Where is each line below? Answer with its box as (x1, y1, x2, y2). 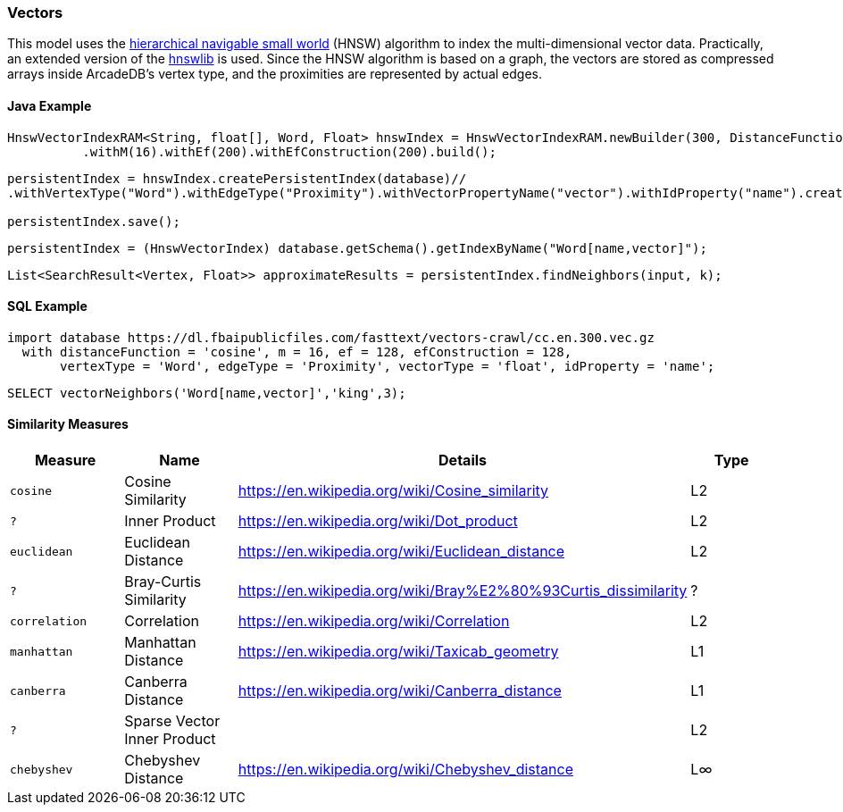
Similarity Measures (7, 416, 129, 432)
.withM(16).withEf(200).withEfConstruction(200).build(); (82, 144, 497, 159)
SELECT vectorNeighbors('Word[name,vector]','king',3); (7, 385, 406, 400)
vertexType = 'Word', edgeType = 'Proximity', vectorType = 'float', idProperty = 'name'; (60, 358, 715, 373)
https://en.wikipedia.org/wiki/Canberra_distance (238, 682, 562, 700)
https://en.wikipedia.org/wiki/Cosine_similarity (238, 481, 549, 500)
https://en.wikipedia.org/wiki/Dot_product (238, 512, 518, 531)
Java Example (7, 97, 92, 113)
